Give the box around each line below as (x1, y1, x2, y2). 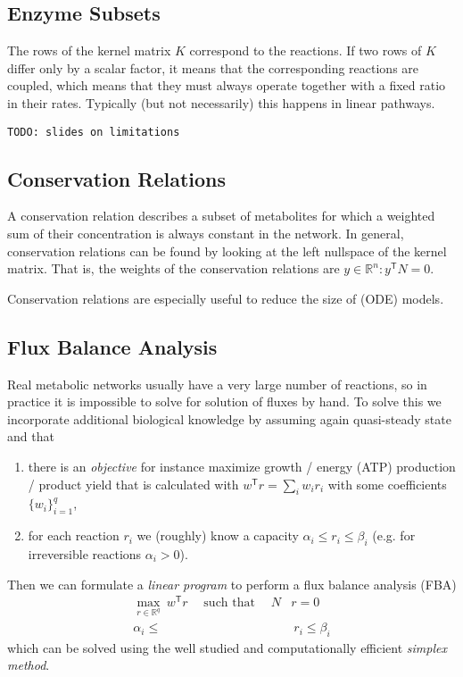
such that (203, 597, 255, 610)
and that (7, 427, 54, 446)
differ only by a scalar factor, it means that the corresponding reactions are (7, 58, 419, 77)
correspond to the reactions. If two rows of (189, 41, 422, 60)
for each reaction (28, 526, 120, 545)
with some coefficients (327, 474, 447, 493)
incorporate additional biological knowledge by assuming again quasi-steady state (7, 409, 451, 428)
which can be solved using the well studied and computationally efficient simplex (7, 638, 447, 656)
